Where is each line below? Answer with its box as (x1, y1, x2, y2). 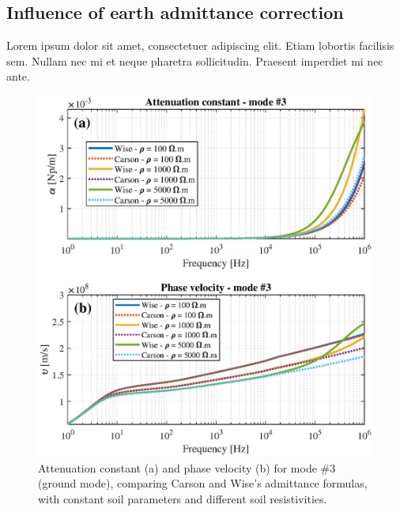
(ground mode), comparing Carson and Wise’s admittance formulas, (38, 475, 368, 491)
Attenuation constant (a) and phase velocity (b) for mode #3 (38, 459, 336, 476)
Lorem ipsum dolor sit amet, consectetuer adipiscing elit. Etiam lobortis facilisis (6, 37, 394, 54)
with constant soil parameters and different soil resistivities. (38, 490, 327, 506)
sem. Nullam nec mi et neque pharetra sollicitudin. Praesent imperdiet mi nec (6, 52, 383, 69)
